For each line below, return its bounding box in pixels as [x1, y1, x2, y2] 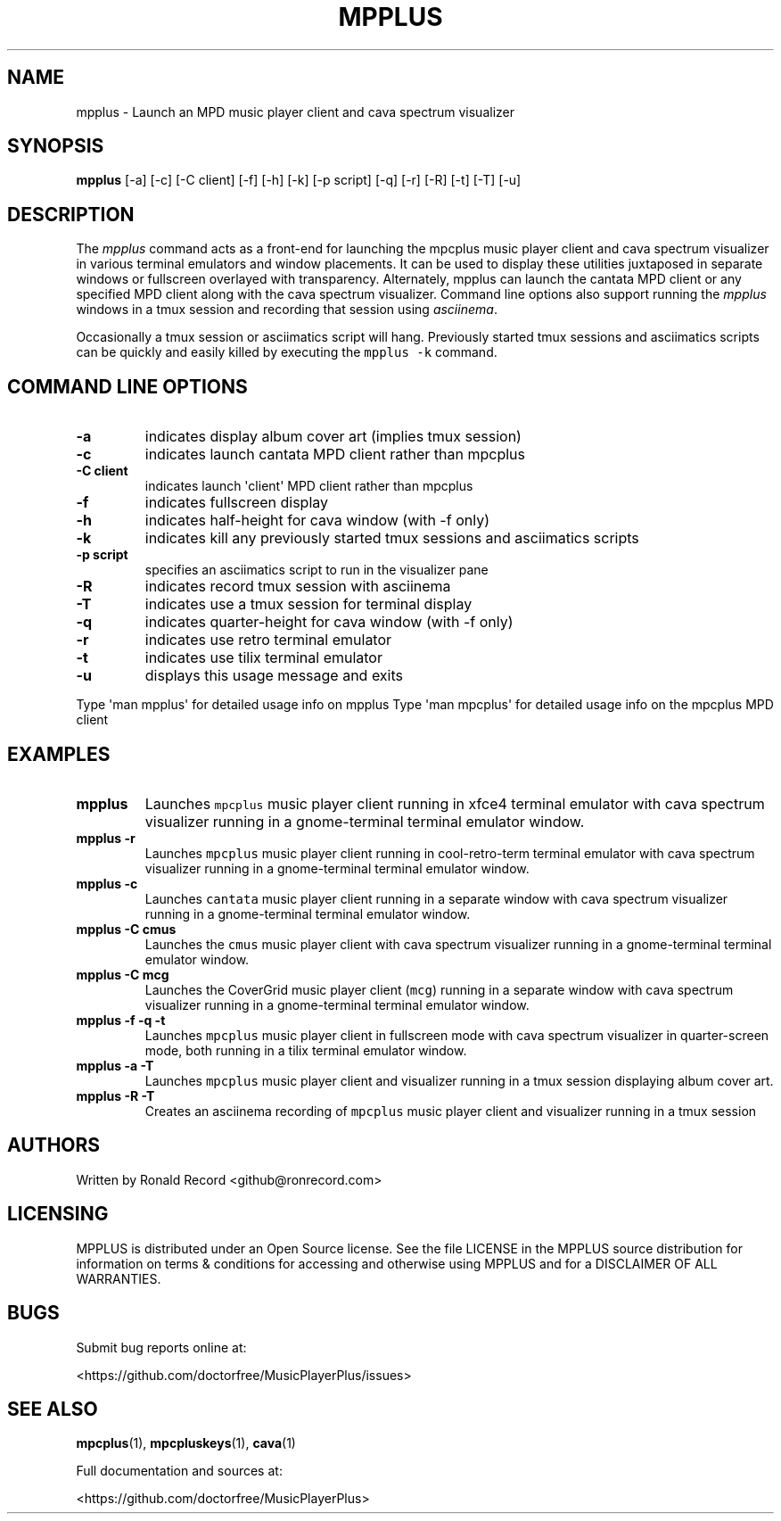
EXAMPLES [7, 742, 111, 765]
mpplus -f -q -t [76, 1012, 166, 1028]
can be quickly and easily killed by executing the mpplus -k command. [76, 344, 497, 360]
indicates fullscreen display [144, 493, 329, 512]
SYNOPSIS [7, 135, 104, 158]
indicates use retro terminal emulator [144, 631, 392, 649]
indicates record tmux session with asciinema [144, 577, 451, 596]
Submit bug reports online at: [76, 1339, 247, 1355]
